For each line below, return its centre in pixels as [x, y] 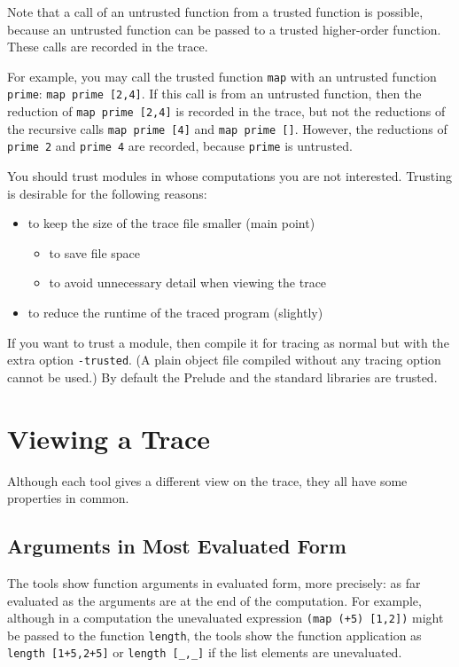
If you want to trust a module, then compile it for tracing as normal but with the [228, 342]
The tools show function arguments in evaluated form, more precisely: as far [214, 582]
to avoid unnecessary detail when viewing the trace [188, 282]
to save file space [94, 252]
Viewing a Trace [109, 438]
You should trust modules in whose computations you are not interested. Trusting [229, 176]
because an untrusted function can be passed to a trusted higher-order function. [224, 29]
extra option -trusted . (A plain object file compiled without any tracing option [224, 360]
